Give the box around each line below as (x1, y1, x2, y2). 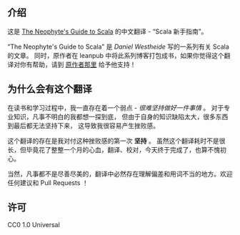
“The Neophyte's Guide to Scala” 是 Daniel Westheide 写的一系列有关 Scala (7, 42, 230, 51)
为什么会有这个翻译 (7, 83, 92, 95)
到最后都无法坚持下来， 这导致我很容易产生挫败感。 (7, 121, 159, 130)
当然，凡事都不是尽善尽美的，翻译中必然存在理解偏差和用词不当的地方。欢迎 (7, 169, 233, 178)
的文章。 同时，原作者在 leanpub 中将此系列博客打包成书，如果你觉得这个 (7, 51, 225, 59)
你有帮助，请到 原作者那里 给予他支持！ (19, 60, 136, 69)
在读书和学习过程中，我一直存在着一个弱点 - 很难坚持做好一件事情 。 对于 (7, 103, 224, 112)
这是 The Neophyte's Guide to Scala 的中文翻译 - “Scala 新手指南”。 (7, 27, 208, 36)
